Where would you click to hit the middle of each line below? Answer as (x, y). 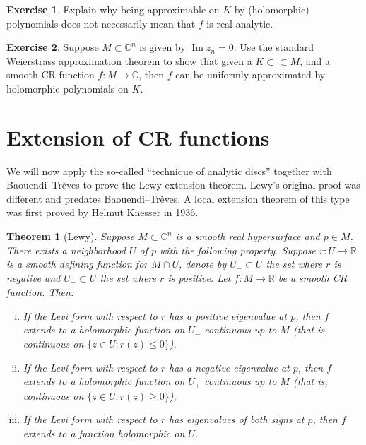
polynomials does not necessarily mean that (101, 23)
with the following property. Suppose (238, 250)
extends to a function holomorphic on (104, 433)
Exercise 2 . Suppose (53, 47)
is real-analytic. (240, 23)
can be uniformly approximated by (250, 75)
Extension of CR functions (138, 137)
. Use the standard (274, 47)
